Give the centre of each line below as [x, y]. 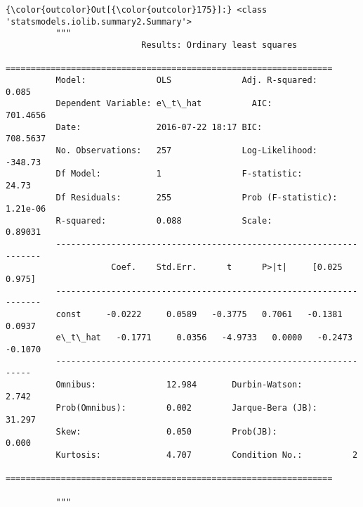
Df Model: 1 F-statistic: [179, 174]
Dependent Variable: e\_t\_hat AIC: [164, 104]
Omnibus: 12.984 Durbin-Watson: [179, 385]
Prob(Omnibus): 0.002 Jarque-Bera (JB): [186, 408]
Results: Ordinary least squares [219, 45]
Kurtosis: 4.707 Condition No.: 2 [207, 455]
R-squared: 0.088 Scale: [164, 220]
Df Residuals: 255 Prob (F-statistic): [197, 197]
